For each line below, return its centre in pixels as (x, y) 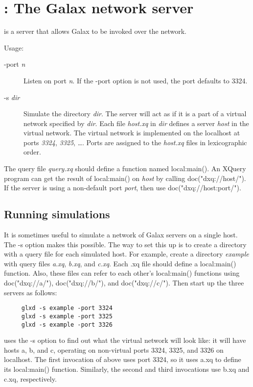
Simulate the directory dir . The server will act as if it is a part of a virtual (135, 114)
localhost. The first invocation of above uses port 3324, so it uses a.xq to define (123, 359)
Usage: (14, 47)
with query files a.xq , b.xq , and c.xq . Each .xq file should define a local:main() (120, 263)
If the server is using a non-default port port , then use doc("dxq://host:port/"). (123, 188)
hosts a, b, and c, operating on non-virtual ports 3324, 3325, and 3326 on (114, 349)
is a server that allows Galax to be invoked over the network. (95, 31)
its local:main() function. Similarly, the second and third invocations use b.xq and (127, 369)
